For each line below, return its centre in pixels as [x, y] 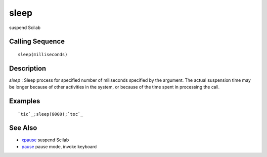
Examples [25, 101]
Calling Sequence [37, 42]
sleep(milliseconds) [43, 54]
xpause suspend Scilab [45, 140]
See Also [23, 128]
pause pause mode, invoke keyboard [59, 146]
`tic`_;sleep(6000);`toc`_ [51, 114]
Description [28, 68]
